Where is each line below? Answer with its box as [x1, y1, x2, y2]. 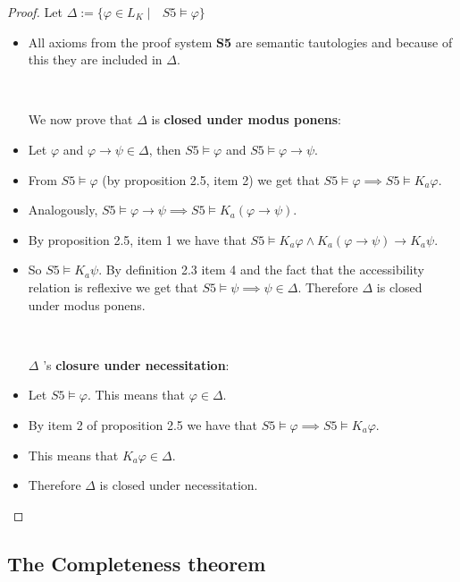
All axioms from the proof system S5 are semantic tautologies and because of [28, 32, 453, 51]
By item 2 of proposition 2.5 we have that [28, 415, 257, 434]
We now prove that [28, 110, 133, 129]
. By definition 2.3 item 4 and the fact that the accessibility [98, 260, 424, 279]
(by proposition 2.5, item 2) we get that [102, 170, 320, 189]
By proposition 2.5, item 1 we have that [28, 230, 247, 249]
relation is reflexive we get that [28, 277, 198, 296]
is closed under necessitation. [99, 476, 258, 494]
